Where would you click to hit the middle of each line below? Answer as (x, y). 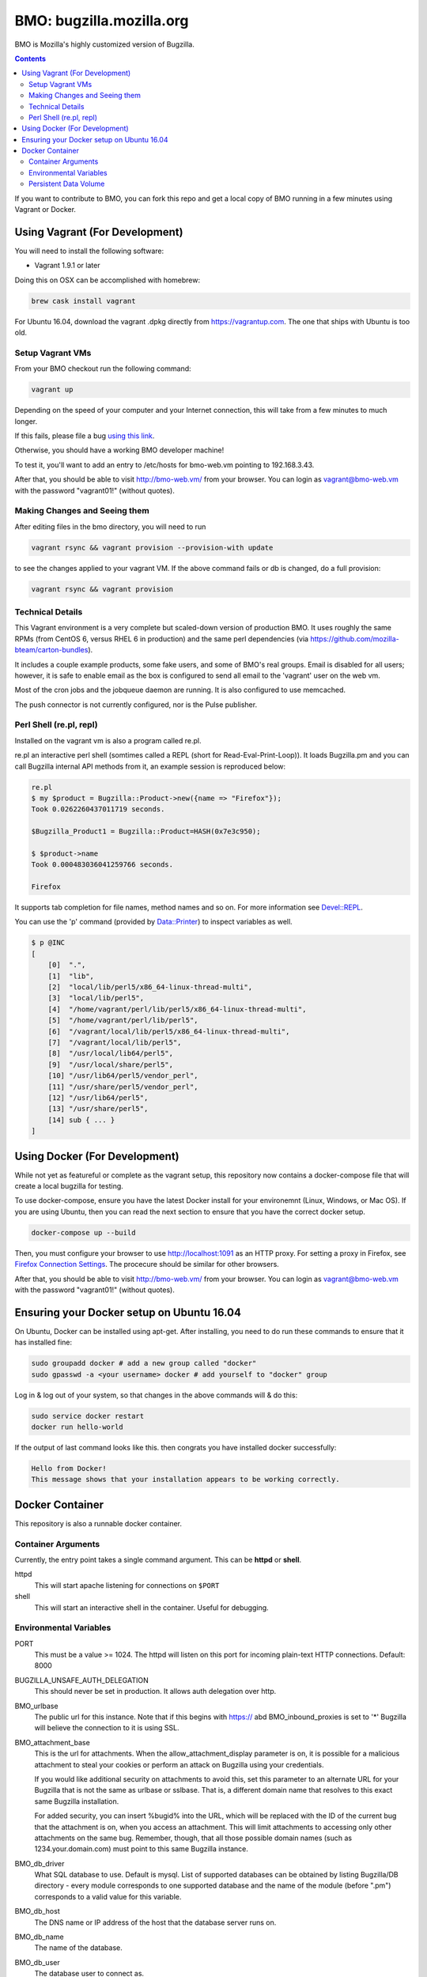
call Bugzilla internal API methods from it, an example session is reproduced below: (150, 766)
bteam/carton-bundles (51, 650)
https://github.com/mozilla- (354, 639)
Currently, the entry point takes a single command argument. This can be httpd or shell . (158, 1559)
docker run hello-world (77, 1427)
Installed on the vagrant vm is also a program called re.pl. (108, 740)
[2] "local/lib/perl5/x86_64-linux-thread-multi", (150, 987)
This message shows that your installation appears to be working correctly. (185, 1480)
